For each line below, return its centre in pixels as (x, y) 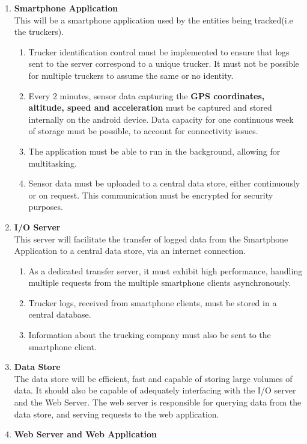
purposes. (46, 207)
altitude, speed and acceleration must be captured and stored (150, 107)
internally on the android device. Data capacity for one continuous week (161, 119)
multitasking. (53, 163)
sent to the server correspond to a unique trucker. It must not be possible (164, 63)
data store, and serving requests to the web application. (117, 414)
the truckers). (39, 32)
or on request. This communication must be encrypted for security (151, 195)
